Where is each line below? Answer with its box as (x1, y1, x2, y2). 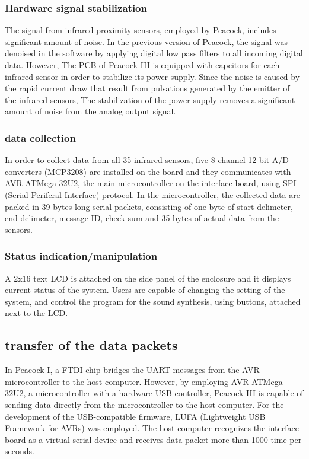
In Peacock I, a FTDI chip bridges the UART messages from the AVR (5, 364, 260, 376)
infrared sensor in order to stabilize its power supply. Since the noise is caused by (5, 70, 300, 82)
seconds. (5, 445, 34, 457)
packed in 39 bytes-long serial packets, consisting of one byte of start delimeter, (5, 200, 293, 212)
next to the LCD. (5, 307, 68, 319)
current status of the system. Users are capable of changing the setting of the (5, 283, 285, 296)
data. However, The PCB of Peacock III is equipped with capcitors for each (5, 59, 280, 71)
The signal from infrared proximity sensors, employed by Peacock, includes (5, 24, 276, 36)
